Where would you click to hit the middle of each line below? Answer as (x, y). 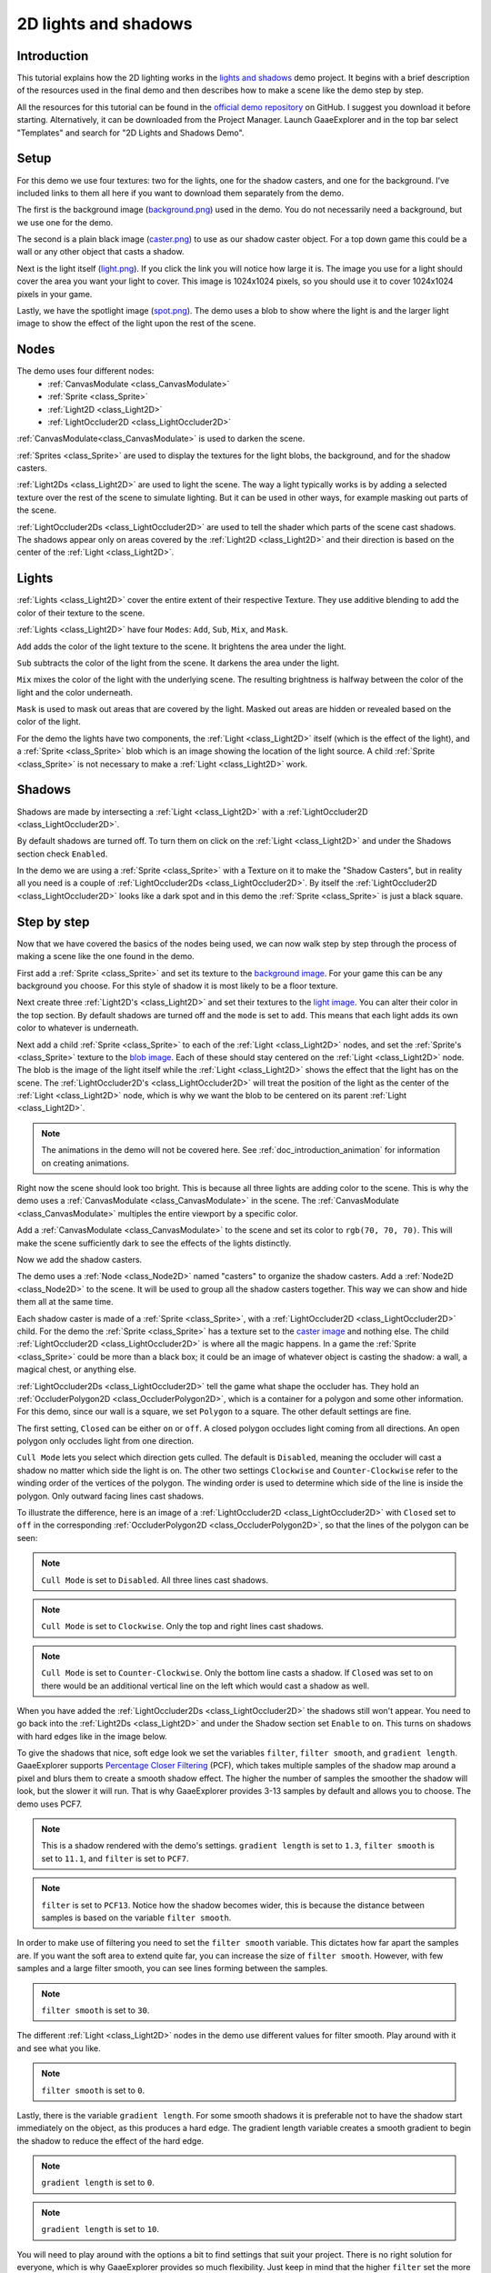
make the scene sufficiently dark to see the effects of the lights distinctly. (154, 1243)
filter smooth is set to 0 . (93, 2090)
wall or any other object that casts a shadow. (100, 252)
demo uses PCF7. (50, 1804)
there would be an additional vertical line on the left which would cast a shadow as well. (205, 1686)
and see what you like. (59, 2048)
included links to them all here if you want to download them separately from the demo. (180, 193)
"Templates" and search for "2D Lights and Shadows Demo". (130, 133)
